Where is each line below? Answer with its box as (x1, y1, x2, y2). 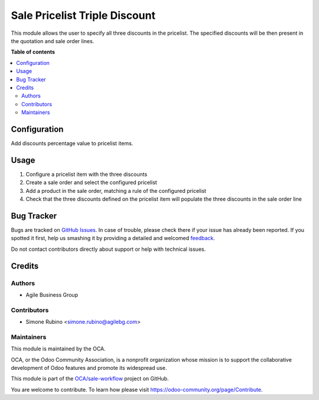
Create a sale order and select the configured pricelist (25, 179, 158, 186)
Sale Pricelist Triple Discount (11, 9, 156, 22)
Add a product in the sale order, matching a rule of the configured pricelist (25, 187, 207, 194)
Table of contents (11, 48, 56, 55)
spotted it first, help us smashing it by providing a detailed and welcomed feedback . (11, 235, 216, 242)
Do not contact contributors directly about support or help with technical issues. (11, 245, 206, 253)
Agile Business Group (25, 291, 79, 298)
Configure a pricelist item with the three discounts (25, 171, 148, 178)
